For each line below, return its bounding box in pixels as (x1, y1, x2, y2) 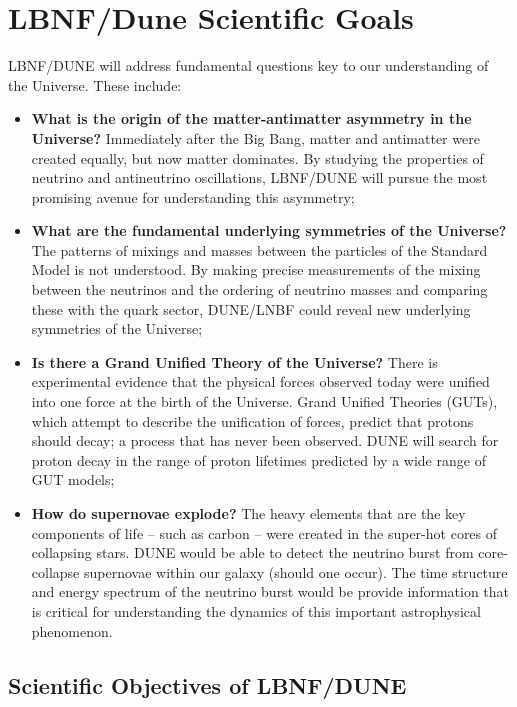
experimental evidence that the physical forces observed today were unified (31, 371, 490, 392)
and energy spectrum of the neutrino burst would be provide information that (31, 581, 510, 602)
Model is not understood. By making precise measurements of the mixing (31, 259, 481, 280)
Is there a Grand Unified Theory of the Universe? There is (31, 351, 438, 372)
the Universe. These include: (8, 74, 182, 95)
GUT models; (31, 469, 115, 490)
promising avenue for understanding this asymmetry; (31, 186, 355, 207)
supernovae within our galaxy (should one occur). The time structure (83, 561, 508, 582)
